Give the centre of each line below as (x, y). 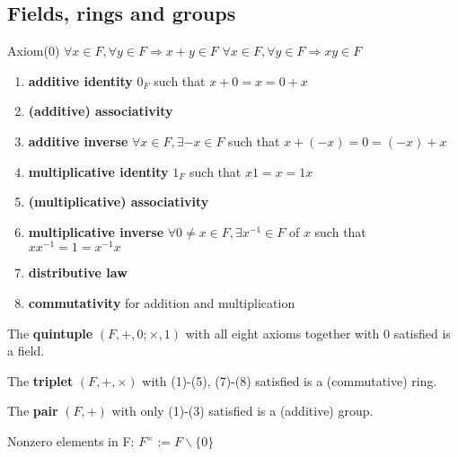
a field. (26, 351)
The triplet (40, 380)
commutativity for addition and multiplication (162, 303)
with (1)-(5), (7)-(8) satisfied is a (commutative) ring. (290, 380)
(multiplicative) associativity (119, 202)
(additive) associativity (101, 111)
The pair (33, 411)
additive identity (80, 80)
